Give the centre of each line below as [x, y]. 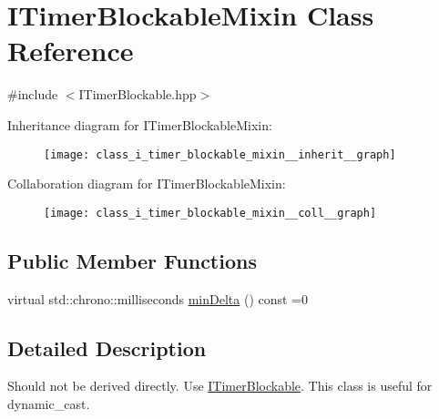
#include [33, 94]
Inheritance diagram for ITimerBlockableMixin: [140, 124]
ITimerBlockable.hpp [138, 94]
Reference [71, 51]
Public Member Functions [132, 260]
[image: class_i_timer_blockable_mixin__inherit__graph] [220, 154]
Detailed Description [107, 347]
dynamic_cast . [49, 404]
